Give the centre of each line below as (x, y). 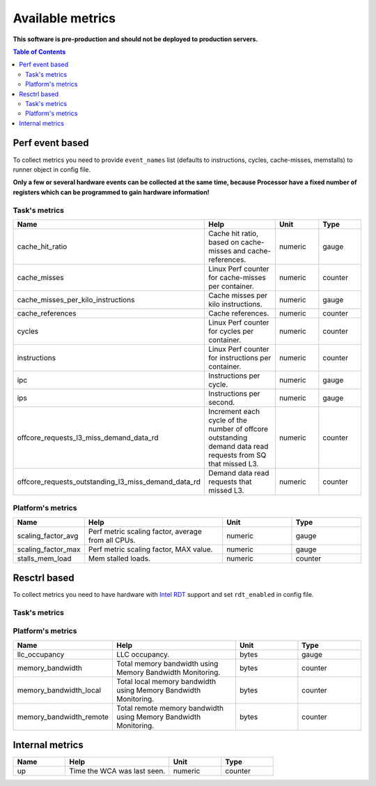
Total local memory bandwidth (166, 681)
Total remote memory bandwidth (170, 708)
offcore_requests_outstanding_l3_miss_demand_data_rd (109, 482)
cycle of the (228, 420)
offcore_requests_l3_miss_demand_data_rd (88, 438)
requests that (230, 482)
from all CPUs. (112, 540)
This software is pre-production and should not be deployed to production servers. (135, 39)
